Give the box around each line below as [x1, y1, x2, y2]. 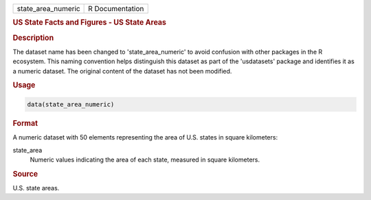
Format [12, 118, 38, 128]
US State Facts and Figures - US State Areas [12, 18, 166, 27]
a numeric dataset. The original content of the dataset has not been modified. [12, 67, 232, 75]
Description [12, 33, 54, 43]
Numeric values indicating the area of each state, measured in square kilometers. [30, 155, 260, 164]
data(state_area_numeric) [27, 100, 115, 108]
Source [12, 169, 38, 179]
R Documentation [88, 4, 144, 13]
